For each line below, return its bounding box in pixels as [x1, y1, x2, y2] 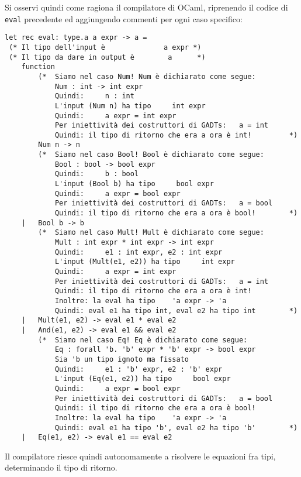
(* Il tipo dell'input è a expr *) [9, 43, 202, 52]
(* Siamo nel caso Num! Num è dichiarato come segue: [38, 72, 256, 81]
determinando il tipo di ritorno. [5, 461, 117, 473]
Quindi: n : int [54, 92, 134, 101]
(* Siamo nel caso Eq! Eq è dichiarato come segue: [38, 335, 248, 344]
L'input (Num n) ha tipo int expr [54, 101, 206, 110]
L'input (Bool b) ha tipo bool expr [54, 180, 214, 188]
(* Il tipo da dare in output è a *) [9, 53, 206, 61]
